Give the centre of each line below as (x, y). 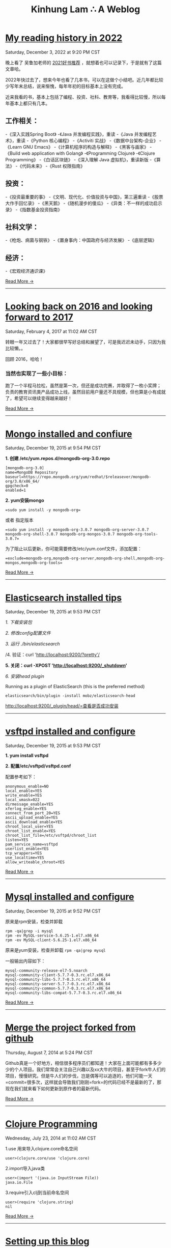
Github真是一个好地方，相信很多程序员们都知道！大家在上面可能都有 (77, 1063)
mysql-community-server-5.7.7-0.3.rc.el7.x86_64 (58, 984)
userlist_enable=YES (27, 849)
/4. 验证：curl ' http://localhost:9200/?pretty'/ (53, 655)
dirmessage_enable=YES (29, 804)
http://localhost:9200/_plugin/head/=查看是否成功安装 (62, 706)
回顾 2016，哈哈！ (24, 359)
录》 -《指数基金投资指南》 (34, 209)
